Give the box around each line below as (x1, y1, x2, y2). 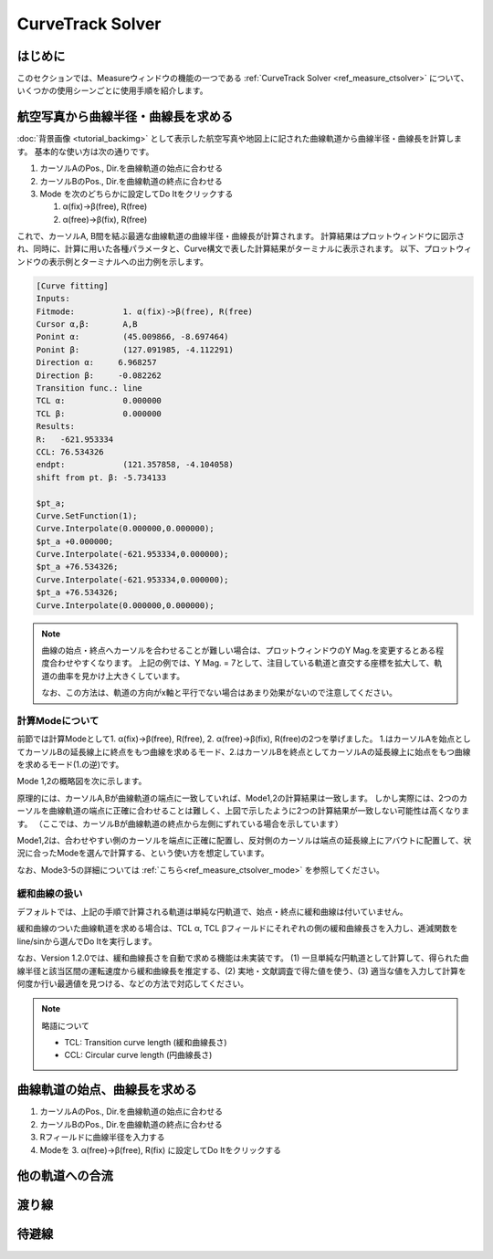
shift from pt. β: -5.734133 (36, 472, 167, 483)
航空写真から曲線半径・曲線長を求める (16, 110, 233, 125)
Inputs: (36, 293, 70, 304)
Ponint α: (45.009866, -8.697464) (36, 331, 229, 342)
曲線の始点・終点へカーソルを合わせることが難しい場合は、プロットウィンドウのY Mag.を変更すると (41, 645, 420, 656)
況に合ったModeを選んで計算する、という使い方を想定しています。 (16, 847, 269, 858)
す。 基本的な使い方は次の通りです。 (16, 146, 154, 157)
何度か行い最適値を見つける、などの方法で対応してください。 (16, 978, 249, 989)
